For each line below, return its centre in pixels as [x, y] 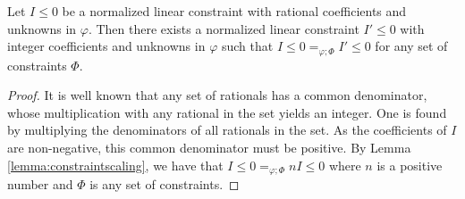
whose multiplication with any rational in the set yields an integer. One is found [227, 112]
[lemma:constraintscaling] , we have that [115, 165]
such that [247, 46]
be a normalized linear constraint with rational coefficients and [234, 11]
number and [40, 184]
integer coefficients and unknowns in [106, 46]
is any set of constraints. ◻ [165, 184]
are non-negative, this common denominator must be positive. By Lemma [209, 148]
